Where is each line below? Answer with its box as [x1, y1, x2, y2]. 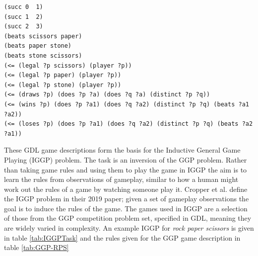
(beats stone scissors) [4, 52, 82, 59]
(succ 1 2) [4, 13, 43, 20]
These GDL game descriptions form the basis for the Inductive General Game [4, 145, 241, 155]
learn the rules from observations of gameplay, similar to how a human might [4, 174, 239, 184]
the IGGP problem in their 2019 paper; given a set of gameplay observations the [4, 193, 249, 204]
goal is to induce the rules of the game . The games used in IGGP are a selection [4, 203, 248, 213]
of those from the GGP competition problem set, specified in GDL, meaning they [4, 213, 252, 223]
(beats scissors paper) [4, 32, 82, 40]
